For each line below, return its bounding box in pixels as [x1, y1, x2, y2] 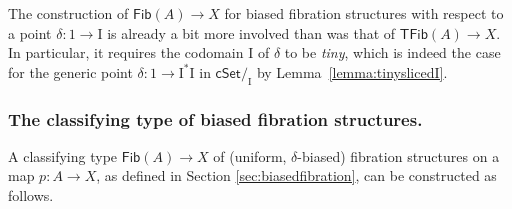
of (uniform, [213, 145, 287, 166]
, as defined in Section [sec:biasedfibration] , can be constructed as [96, 165, 497, 186]
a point [8, 22, 52, 43]
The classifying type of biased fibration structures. [8, 106, 423, 131]
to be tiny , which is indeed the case [284, 42, 501, 63]
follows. [8, 184, 54, 205]
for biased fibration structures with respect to [224, 3, 504, 23]
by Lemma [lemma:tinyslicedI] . [256, 61, 448, 82]
